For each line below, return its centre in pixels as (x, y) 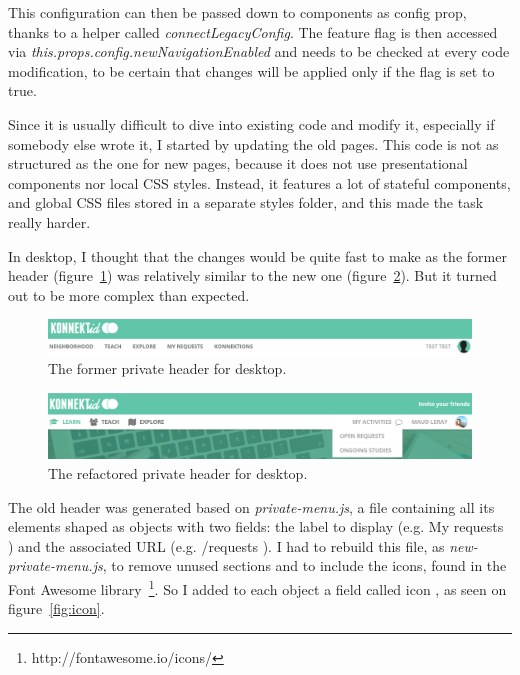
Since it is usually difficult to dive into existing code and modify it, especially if (251, 123)
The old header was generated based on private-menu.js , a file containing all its (251, 506)
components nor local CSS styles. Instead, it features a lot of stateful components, (259, 182)
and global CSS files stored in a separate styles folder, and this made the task (246, 202)
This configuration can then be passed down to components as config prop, (237, 12)
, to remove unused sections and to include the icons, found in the (304, 565)
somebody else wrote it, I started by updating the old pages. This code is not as (253, 143)
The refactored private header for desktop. (178, 472)
